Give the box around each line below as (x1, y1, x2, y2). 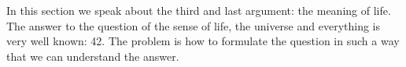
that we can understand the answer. (6, 48, 179, 64)
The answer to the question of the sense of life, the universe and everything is (6, 17, 380, 33)
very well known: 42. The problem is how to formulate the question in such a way (6, 33, 400, 49)
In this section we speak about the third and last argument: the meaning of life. (6, 2, 391, 18)
